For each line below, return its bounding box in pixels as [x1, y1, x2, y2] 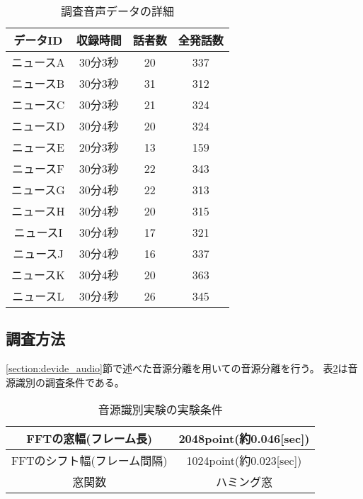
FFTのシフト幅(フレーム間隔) [11, 452, 168, 469]
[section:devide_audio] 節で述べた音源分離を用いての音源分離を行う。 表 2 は [6, 361, 348, 376]
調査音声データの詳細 [60, 3, 174, 19]
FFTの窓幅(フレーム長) [26, 430, 153, 447]
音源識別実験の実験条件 [98, 401, 223, 418]
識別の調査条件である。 [15, 374, 125, 389]
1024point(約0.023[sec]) [186, 452, 302, 469]
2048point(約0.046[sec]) [178, 430, 310, 447]
